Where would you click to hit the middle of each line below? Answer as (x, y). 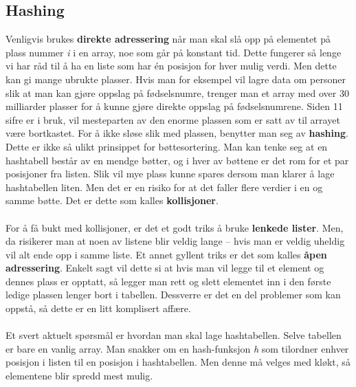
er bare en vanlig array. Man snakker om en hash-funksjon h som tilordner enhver (177, 348)
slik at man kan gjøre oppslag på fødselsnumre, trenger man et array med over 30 (177, 92)
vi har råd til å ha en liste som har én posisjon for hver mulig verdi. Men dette (171, 66)
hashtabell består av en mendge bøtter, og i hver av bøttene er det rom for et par (177, 160)
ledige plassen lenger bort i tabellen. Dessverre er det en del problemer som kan (173, 295)
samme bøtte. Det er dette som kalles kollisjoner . (112, 200)
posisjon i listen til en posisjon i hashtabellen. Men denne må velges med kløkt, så (178, 362)
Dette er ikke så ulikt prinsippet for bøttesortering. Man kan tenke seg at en (167, 146)
